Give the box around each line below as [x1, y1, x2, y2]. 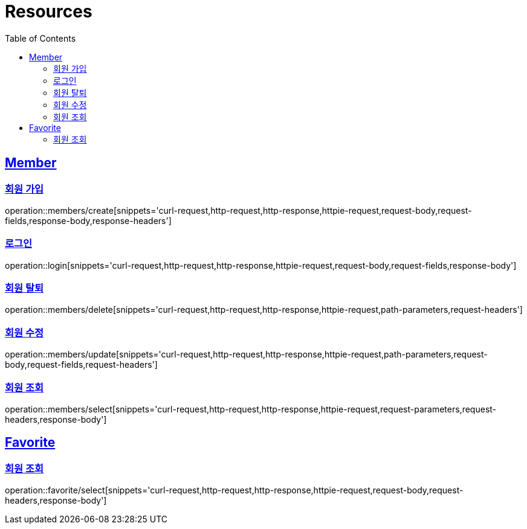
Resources [5, 1, 92, 22]
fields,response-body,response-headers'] [5, 215, 172, 226]
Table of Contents [5, 33, 76, 43]
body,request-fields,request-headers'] [5, 359, 158, 370]
